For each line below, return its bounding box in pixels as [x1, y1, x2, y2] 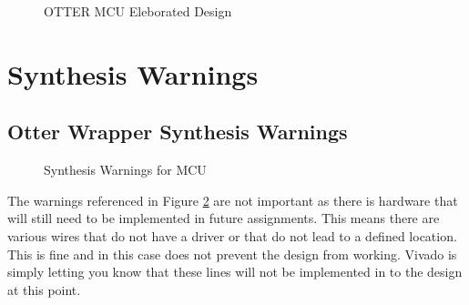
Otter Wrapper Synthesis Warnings [7, 117, 348, 146]
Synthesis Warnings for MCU [44, 160, 207, 179]
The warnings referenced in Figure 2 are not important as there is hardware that [7, 190, 458, 209]
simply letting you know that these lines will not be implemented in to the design [7, 262, 463, 281]
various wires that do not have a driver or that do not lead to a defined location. [7, 226, 457, 245]
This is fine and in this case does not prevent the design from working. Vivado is [7, 244, 457, 263]
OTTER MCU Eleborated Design [44, 2, 232, 20]
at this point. [7, 280, 81, 299]
